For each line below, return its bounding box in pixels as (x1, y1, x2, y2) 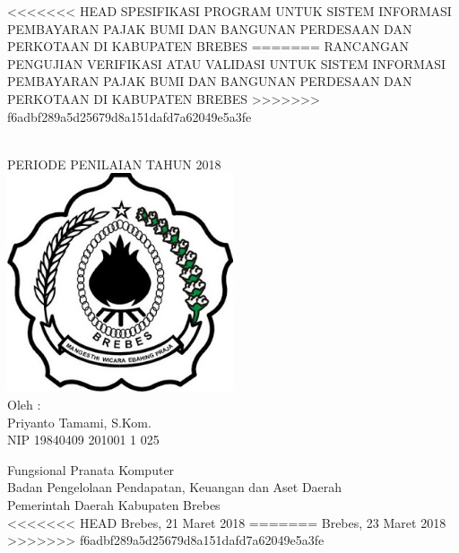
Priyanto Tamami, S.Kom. (7, 412, 152, 431)
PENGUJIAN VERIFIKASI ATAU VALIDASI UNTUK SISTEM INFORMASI (7, 54, 446, 73)
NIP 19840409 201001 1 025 (7, 430, 160, 449)
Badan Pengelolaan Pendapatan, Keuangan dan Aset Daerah (7, 478, 342, 497)
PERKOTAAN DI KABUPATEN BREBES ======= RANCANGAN (7, 37, 409, 56)
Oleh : (7, 395, 41, 414)
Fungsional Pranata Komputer (7, 460, 175, 479)
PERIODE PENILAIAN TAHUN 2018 (7, 154, 221, 173)
